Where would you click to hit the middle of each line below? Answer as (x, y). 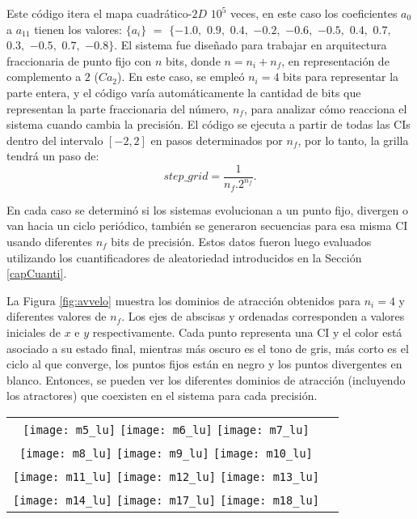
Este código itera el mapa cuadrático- (99, 13)
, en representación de (335, 60)
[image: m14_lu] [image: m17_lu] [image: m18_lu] (166, 500)
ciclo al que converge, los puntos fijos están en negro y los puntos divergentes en (204, 364)
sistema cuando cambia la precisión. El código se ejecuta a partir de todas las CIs (208, 124)
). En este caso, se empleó (181, 77)
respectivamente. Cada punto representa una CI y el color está (247, 332)
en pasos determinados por (217, 140)
